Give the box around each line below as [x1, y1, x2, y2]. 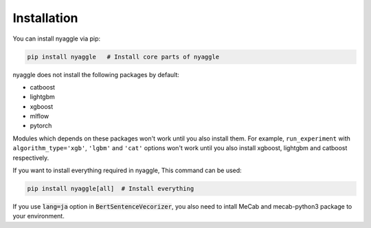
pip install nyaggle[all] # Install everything [27, 185, 194, 193]
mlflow [30, 112, 49, 121]
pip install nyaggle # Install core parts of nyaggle [27, 52, 220, 61]
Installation [12, 10, 78, 25]
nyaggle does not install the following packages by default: [12, 70, 180, 79]
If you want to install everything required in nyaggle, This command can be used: [12, 166, 242, 175]
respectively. [12, 154, 49, 162]
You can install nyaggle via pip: [12, 34, 101, 43]
